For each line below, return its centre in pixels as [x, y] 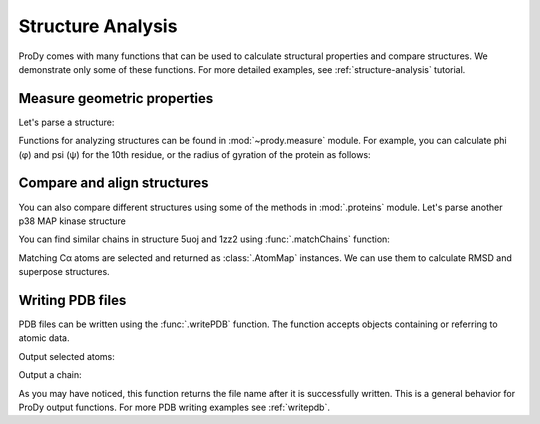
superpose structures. [64, 272]
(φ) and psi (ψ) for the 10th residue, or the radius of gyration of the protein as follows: [194, 154]
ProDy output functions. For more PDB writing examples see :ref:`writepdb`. [174, 407]
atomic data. [44, 338]
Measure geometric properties [116, 98]
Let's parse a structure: [66, 122]
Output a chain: [50, 375]
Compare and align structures [113, 183]
